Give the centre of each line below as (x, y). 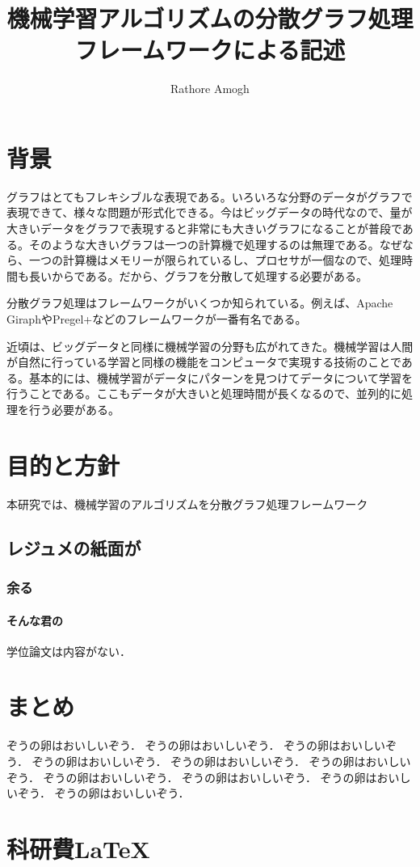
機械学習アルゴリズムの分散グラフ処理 (210, 18)
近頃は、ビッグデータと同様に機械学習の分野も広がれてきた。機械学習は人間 (210, 346)
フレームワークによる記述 (210, 50)
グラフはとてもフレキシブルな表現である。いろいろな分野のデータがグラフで (210, 196)
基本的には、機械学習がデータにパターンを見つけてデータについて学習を (220, 377)
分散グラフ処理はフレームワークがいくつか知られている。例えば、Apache (200, 303)
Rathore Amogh (210, 89)
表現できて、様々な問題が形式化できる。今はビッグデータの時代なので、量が (210, 212)
